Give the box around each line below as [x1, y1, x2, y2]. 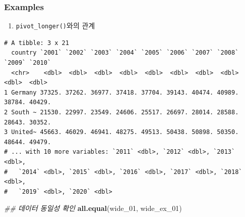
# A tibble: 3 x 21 [4, 39, 69, 47]
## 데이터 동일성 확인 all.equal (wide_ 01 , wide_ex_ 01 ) [4, 203, 182, 213]
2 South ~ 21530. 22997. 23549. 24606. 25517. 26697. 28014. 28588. [4, 109, 239, 116]
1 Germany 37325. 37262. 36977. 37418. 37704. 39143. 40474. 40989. [4, 89, 239, 96]
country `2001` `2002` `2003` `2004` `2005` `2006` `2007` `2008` [11, 49, 239, 57]
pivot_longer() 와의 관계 [16, 20, 95, 31]
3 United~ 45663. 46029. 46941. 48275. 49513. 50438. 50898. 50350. [4, 128, 239, 136]
